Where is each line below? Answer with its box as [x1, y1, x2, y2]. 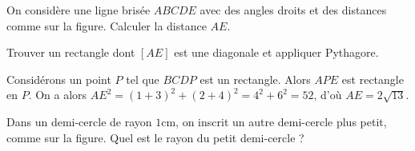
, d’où [313, 86, 342, 103]
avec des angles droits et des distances [199, 2, 387, 18]
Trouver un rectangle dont [6, 44, 135, 61]
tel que [126, 70, 159, 87]
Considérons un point [6, 70, 111, 87]
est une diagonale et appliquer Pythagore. [174, 44, 379, 61]
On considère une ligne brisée [6, 2, 151, 18]
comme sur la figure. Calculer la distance [6, 17, 207, 34]
